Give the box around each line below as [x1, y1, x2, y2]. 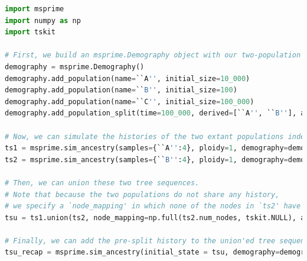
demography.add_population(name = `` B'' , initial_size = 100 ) [5, 86, 237, 95]
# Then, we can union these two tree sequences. [5, 178, 200, 187]
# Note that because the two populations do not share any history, [5, 190, 280, 199]
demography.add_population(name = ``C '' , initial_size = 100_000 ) [5, 97, 254, 106]
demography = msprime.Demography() [5, 62, 145, 71]
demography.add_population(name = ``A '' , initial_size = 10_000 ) [5, 74, 250, 83]
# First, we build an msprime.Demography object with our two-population [5, 51, 301, 60]
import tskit [5, 28, 55, 37]
